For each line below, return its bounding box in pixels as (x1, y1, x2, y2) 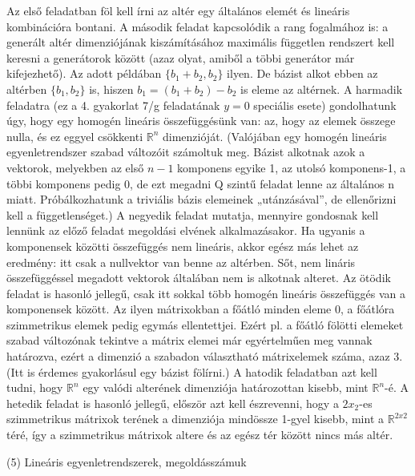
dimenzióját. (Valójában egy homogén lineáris (163, 127, 387, 144)
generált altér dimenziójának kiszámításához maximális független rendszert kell (6, 34, 395, 50)
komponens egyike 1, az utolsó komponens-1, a (177, 159, 406, 175)
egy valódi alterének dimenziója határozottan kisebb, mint (83, 379, 369, 396)
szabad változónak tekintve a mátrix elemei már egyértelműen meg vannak (6, 332, 373, 349)
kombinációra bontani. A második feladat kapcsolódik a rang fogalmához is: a (6, 18, 389, 34)
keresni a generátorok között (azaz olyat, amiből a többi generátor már (6, 49, 355, 66)
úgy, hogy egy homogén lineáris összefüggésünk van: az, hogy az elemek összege (6, 112, 396, 129)
